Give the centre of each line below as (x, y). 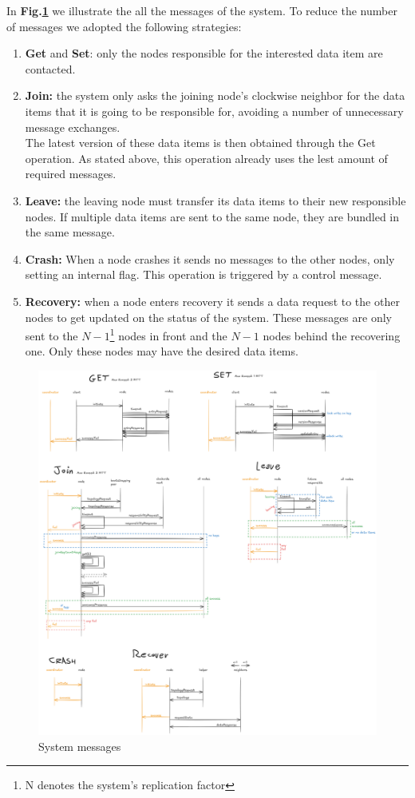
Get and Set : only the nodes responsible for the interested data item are (204, 53)
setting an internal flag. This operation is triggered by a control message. (204, 274)
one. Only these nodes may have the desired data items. (162, 351)
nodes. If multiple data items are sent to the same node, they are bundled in (212, 216)
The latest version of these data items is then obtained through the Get (200, 143)
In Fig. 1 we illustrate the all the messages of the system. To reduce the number (202, 10)
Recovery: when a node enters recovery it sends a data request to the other (212, 301)
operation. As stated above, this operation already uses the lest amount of (206, 158)
